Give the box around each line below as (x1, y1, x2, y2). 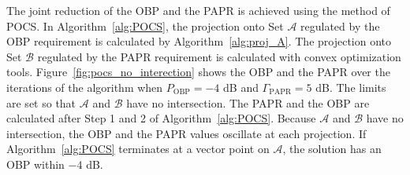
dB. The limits (315, 78, 386, 95)
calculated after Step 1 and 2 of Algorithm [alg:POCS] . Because (6, 110, 316, 126)
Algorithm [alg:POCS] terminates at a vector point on (6, 140, 270, 157)
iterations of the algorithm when (6, 78, 163, 95)
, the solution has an (282, 140, 382, 157)
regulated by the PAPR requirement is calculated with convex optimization (37, 48, 401, 64)
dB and (223, 78, 259, 95)
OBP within (6, 155, 65, 172)
